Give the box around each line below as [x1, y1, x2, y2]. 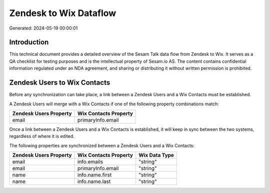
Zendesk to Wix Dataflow [9, 8, 116, 19]
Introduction [9, 38, 49, 47]
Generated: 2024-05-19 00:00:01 [9, 25, 78, 31]
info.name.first [77, 171, 112, 178]
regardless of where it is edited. [9, 133, 75, 139]
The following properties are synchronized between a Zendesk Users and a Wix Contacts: [9, 142, 195, 148]
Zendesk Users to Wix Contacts [9, 78, 110, 87]
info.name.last [77, 178, 111, 185]
